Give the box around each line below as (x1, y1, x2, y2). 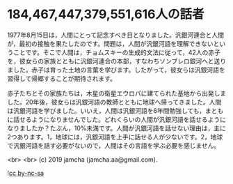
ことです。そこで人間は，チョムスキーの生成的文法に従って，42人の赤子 (13, 48, 221, 56)
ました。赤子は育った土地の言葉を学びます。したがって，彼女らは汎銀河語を (7, 66, 225, 74)
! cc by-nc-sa (7, 169, 44, 177)
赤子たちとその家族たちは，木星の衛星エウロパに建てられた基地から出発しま (7, 89, 227, 98)
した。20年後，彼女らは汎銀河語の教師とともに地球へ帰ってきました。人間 (7, 98, 222, 106)
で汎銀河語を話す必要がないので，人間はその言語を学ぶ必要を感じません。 (7, 141, 220, 150)
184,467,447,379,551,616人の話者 (7, 6, 204, 22)
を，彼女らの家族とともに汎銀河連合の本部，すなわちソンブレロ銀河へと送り (7, 56, 226, 65)
